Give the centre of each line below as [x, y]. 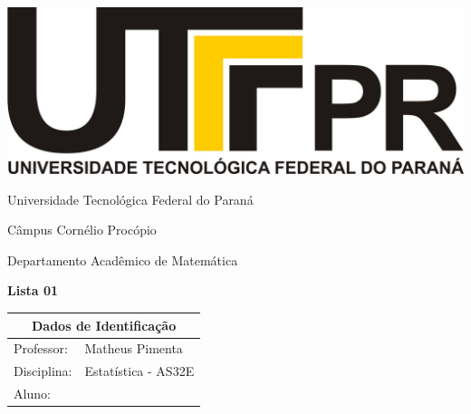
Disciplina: [43, 371]
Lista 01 [33, 290]
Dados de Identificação [104, 325]
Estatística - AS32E [139, 371]
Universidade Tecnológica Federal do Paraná [130, 199]
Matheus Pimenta [134, 348]
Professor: [41, 348]
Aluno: [32, 394]
